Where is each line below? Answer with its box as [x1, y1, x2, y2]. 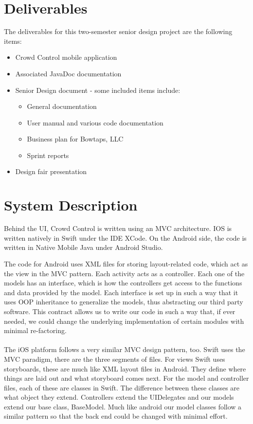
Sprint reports [27, 150, 69, 160]
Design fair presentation [15, 166, 87, 177]
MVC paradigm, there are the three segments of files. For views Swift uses [4, 353, 225, 364]
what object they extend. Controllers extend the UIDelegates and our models [4, 392, 234, 402]
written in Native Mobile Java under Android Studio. [4, 242, 163, 252]
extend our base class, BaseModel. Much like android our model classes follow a [4, 401, 242, 411]
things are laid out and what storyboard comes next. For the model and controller [4, 373, 249, 383]
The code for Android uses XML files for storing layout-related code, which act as [4, 258, 248, 268]
